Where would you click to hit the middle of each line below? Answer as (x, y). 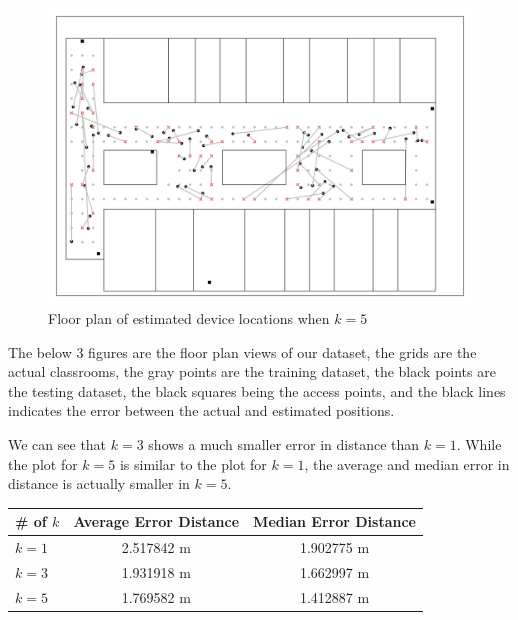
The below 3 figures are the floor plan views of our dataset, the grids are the (242, 351)
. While (479, 444)
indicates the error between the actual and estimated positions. (201, 410)
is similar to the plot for (193, 463)
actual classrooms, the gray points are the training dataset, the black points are (252, 371)
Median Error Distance (334, 521)
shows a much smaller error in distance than (284, 444)
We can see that (57, 444)
